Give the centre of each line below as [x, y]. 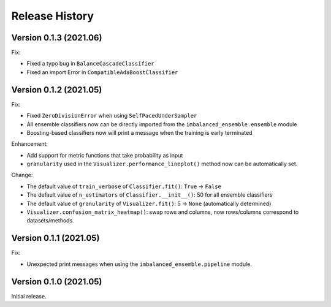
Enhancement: [30, 144]
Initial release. [29, 296]
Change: [22, 175]
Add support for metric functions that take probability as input [105, 155]
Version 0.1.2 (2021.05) [57, 90]
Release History [53, 16]
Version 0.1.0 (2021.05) [57, 282]
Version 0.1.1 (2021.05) [55, 238]
